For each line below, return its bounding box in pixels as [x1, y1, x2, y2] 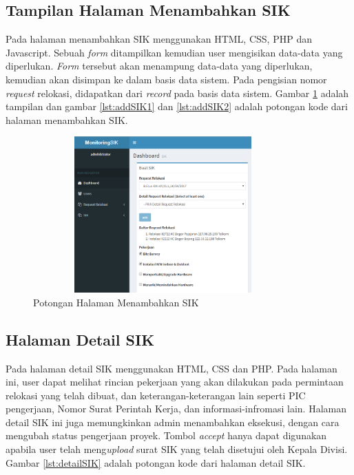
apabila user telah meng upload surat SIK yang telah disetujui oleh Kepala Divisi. [6, 442, 348, 456]
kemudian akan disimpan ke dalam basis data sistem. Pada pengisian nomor [6, 72, 327, 86]
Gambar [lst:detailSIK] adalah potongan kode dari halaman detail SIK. [6, 455, 306, 469]
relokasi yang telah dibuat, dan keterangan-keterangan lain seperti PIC [6, 388, 306, 402]
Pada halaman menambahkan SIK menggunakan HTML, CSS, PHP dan [6, 32, 312, 46]
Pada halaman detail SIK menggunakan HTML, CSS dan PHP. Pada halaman [6, 361, 337, 375]
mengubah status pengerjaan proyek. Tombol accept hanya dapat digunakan [6, 428, 327, 443]
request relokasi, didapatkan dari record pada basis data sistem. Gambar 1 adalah [6, 85, 349, 100]
